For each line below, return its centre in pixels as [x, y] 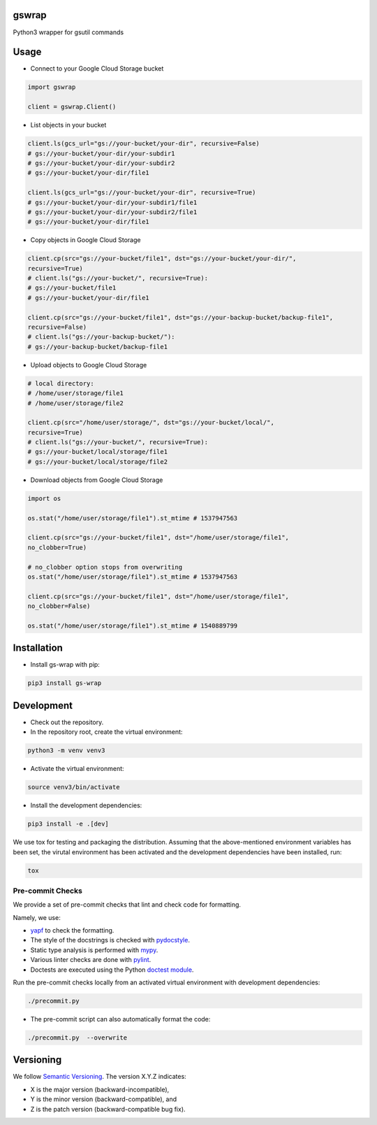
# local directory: [61, 383]
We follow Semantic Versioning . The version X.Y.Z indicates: [99, 1077]
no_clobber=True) [57, 547]
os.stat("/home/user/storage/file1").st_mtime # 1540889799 [133, 625]
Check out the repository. [67, 722]
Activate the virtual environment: [77, 769]
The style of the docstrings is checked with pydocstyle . [110, 940]
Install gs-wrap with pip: [65, 665]
